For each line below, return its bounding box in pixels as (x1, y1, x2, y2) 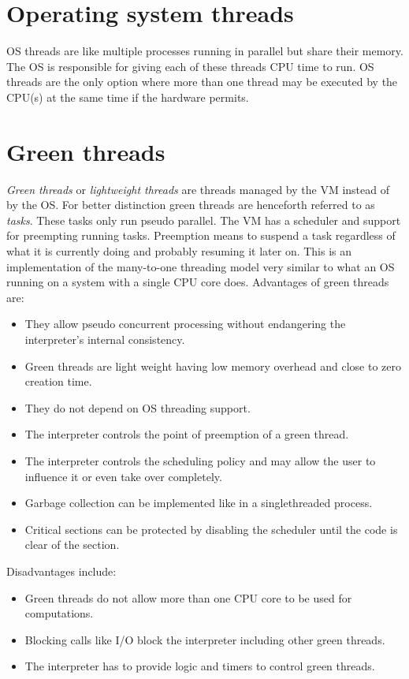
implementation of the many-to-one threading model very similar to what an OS (6, 258, 395, 274)
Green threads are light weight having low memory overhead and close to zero (24, 357, 402, 374)
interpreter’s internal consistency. (24, 330, 185, 347)
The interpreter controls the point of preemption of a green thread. (24, 426, 349, 442)
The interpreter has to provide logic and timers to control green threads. (24, 658, 375, 674)
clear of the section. (24, 536, 120, 553)
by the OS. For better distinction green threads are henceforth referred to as (6, 196, 375, 213)
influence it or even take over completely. (24, 468, 222, 484)
